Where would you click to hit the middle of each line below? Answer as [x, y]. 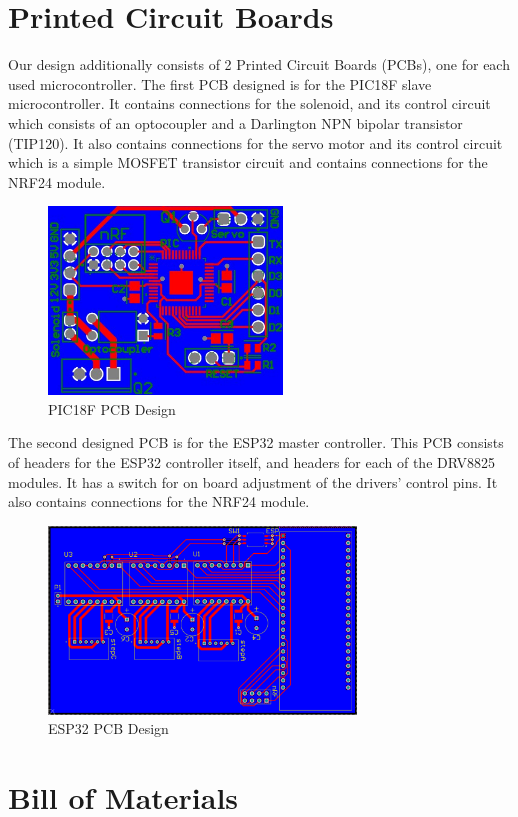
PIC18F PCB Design [112, 408]
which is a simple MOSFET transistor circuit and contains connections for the [248, 162]
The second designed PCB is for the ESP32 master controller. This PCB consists [256, 442]
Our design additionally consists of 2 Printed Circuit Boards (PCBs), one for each [259, 64]
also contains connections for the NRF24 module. [159, 501]
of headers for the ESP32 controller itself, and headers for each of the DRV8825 [251, 462]
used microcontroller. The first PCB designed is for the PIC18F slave [220, 83]
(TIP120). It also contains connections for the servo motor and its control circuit [255, 142]
